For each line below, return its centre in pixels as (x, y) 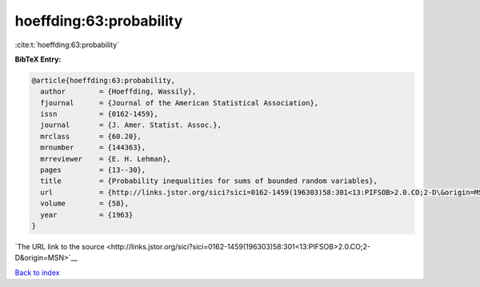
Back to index (37, 273)
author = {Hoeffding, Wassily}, (118, 92)
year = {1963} (87, 215)
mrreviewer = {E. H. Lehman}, (106, 159)
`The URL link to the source (60, 246)
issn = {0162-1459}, (100, 114)
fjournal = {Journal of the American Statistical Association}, (180, 103)
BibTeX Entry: (38, 59)
